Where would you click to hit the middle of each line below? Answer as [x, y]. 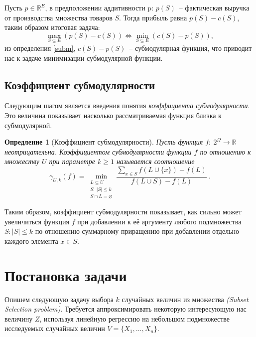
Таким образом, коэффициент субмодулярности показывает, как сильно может [123, 212]
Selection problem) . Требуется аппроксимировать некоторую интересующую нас [126, 309]
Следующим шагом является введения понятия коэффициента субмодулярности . [127, 105]
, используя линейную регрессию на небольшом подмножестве [135, 318]
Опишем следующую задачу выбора [59, 299]
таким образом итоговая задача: [52, 27]
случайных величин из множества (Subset [185, 299]
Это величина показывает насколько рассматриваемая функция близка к [113, 115]
